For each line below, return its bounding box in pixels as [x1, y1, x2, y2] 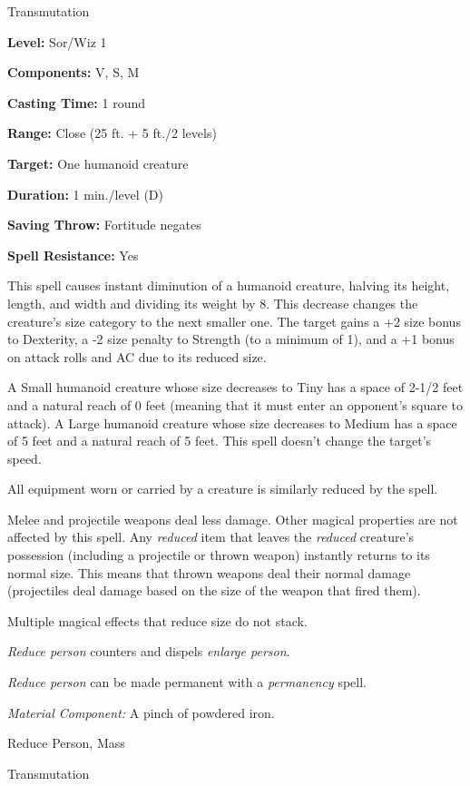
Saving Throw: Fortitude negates [7, 215, 201, 234]
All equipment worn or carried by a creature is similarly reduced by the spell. [7, 479, 438, 498]
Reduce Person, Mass [7, 733, 125, 752]
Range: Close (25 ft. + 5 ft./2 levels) [7, 123, 217, 142]
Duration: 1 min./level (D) [7, 184, 163, 203]
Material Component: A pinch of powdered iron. [7, 702, 275, 722]
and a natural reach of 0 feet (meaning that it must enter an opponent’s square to [7, 395, 464, 414]
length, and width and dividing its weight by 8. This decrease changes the [7, 293, 418, 312]
